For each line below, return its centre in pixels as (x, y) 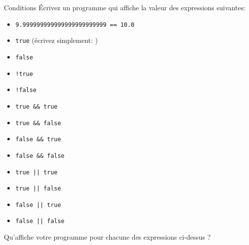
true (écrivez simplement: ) (57, 40)
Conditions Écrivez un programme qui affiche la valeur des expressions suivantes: (125, 7)
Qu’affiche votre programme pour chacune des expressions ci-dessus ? (107, 237)
